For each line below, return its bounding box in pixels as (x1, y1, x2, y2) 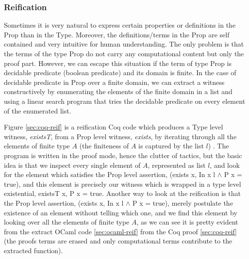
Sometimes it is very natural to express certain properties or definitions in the (4, 20, 236, 30)
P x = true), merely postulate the (133, 197, 233, 208)
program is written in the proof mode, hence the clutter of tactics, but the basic (4, 150, 242, 160)
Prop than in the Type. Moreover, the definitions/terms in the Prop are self (4, 29, 230, 39)
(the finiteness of (79, 141, 129, 151)
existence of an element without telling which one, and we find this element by (4, 207, 237, 217)
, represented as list (148, 160, 206, 170)
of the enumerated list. (4, 105, 71, 115)
